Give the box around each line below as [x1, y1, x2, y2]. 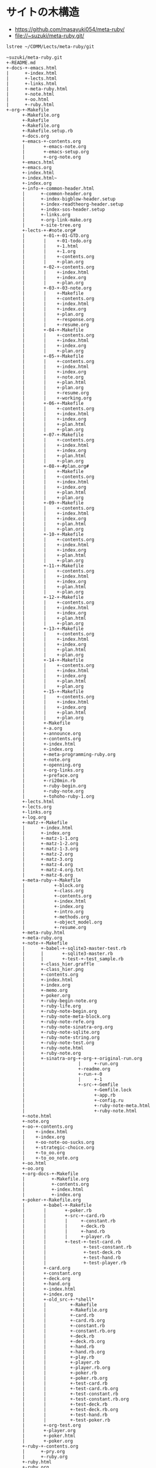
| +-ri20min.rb [21, 777, 76, 783]
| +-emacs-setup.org [21, 149, 89, 155]
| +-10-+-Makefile [21, 531, 84, 537]
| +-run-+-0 [21, 1071, 102, 1077]
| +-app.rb [21, 1092, 116, 1098]
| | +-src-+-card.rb [21, 1212, 105, 1219]
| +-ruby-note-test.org [21, 1040, 95, 1046]
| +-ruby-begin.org [21, 783, 86, 789]
